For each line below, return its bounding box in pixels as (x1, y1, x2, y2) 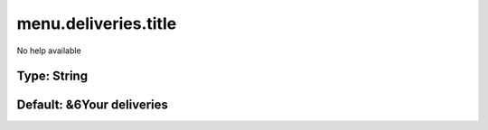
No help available (16, 45, 81, 56)
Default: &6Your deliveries (16, 97, 169, 113)
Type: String (16, 69, 89, 84)
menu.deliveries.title (16, 14, 177, 33)
